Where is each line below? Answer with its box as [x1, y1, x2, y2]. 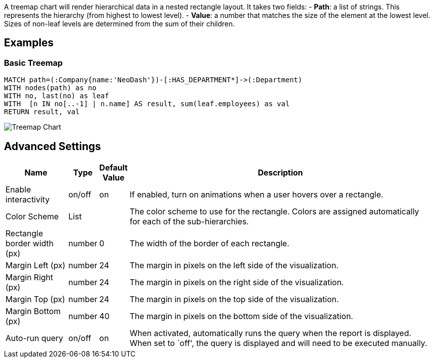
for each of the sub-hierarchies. [130, 216, 249, 227]
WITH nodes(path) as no [4, 84, 97, 92]
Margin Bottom [5, 306, 61, 317]
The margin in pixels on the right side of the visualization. [130, 277, 344, 288]
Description [258, 168, 303, 178]
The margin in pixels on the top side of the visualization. [130, 294, 339, 305]
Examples [4, 36, 54, 49]
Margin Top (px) [5, 294, 65, 305]
